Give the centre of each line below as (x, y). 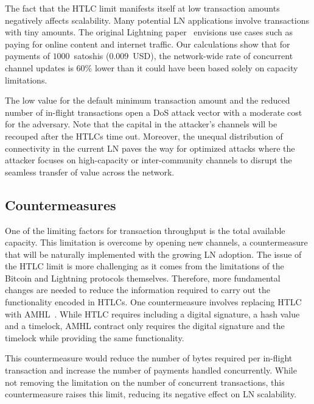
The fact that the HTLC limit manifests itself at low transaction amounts (142, 8)
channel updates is (39, 67)
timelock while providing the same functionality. (95, 337)
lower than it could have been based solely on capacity (196, 67)
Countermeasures (61, 204)
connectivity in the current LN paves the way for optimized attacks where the (150, 148)
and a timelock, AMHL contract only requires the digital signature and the (145, 326)
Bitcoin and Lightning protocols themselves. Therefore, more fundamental (143, 278)
